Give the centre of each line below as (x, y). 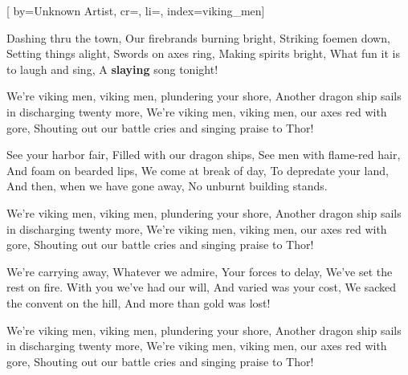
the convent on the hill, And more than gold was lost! (139, 302)
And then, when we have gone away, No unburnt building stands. (167, 186)
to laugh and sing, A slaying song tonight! (112, 69)
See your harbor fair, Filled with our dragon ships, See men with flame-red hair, (204, 155)
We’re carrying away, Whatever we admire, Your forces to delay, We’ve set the (200, 271)
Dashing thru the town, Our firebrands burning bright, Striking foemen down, (198, 37)
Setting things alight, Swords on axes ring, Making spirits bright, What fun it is (203, 53)
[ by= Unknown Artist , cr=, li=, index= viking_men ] (136, 10)
